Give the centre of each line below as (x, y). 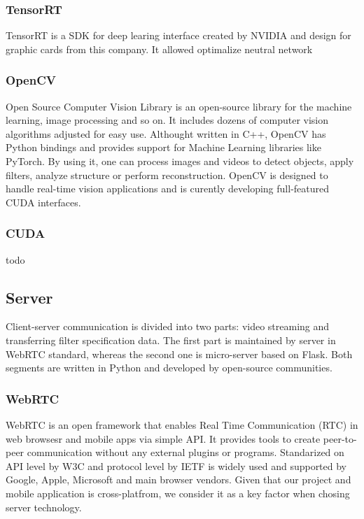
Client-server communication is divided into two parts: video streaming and (168, 326)
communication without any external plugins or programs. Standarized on (185, 452)
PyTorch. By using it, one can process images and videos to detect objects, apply (180, 161)
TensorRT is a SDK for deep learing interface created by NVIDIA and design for (178, 35)
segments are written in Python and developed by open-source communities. (169, 368)
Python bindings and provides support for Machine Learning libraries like (163, 147)
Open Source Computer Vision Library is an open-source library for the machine (179, 106)
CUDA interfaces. (43, 202)
